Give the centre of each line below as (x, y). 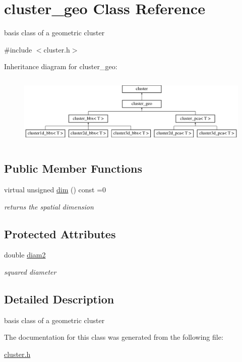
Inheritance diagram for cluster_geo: (61, 66)
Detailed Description (59, 299)
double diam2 (25, 255)
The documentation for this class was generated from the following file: (114, 337)
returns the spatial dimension (49, 206)
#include (18, 49)
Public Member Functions (73, 168)
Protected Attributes (60, 234)
